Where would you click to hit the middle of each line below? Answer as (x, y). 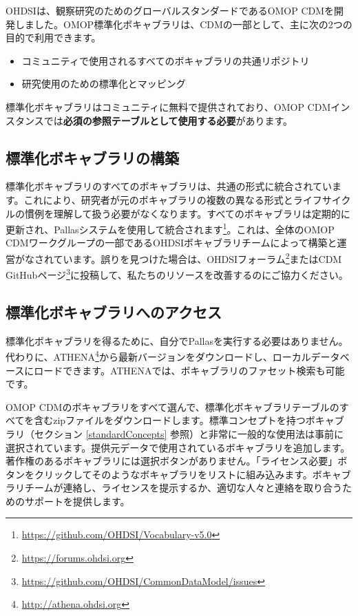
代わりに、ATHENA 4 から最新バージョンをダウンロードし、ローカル (158, 355)
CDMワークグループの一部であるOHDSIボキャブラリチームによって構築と (171, 243)
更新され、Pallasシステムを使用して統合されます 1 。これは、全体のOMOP (170, 228)
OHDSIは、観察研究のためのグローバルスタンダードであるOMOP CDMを (170, 10)
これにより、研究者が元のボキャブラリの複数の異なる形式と (158, 199)
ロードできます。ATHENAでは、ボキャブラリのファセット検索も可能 (189, 370)
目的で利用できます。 (53, 38)
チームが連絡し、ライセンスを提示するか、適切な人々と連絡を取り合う (183, 488)
